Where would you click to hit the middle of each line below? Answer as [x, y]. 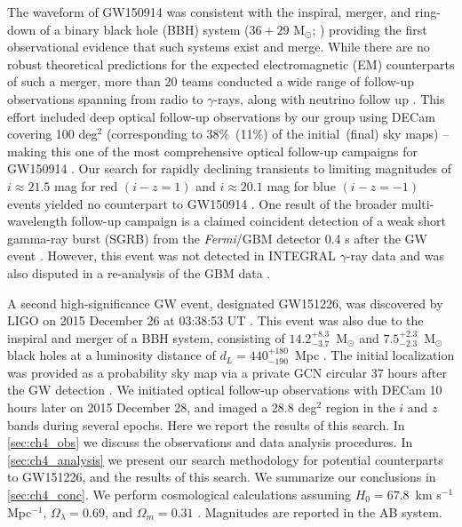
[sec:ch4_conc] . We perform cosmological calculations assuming [179, 495]
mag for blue [301, 185]
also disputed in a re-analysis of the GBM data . [139, 272]
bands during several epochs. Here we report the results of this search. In [206, 424]
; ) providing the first [370, 29]
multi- [418, 203]
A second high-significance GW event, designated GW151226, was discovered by [225, 303]
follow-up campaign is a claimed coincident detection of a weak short [259, 221]
